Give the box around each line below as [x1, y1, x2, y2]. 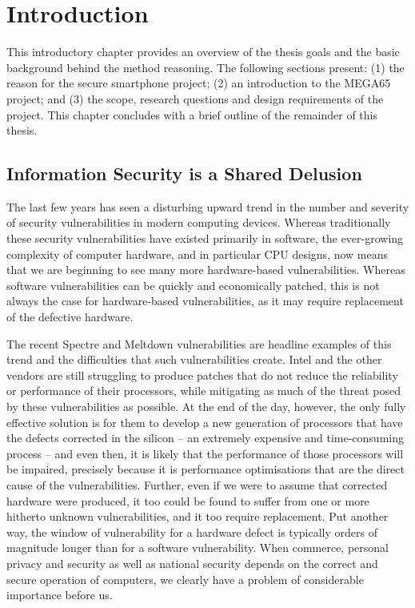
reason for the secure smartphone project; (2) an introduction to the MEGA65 [6, 74, 391, 91]
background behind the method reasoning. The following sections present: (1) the [6, 58, 405, 75]
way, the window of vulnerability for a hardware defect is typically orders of [6, 523, 377, 540]
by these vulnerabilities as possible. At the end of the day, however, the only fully [6, 398, 406, 415]
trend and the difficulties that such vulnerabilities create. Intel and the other [6, 351, 382, 368]
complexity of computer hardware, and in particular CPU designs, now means [6, 245, 389, 262]
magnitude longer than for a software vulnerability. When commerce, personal [6, 539, 389, 556]
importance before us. [6, 586, 113, 603]
